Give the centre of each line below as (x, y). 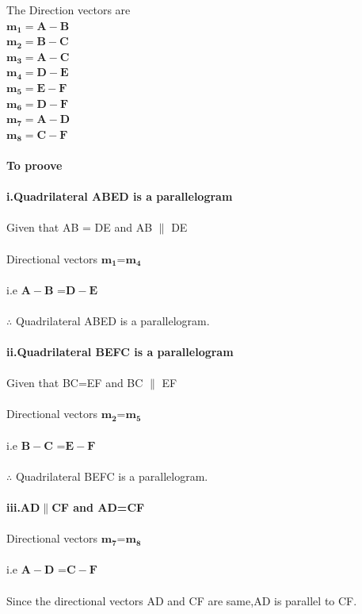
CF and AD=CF (98, 507)
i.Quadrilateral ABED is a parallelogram (120, 196)
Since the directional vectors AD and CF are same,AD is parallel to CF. (182, 600)
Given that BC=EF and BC (75, 383)
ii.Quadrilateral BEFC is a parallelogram (120, 352)
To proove (34, 165)
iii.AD (23, 507)
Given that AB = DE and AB (80, 227)
